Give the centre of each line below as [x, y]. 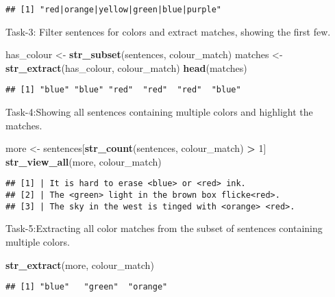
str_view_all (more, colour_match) [84, 161]
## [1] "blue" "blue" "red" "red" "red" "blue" [123, 90]
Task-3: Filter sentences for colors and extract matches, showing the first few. [168, 31]
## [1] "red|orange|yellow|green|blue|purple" [113, 10]
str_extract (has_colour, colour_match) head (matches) [126, 67]
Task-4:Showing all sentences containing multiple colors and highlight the [159, 112]
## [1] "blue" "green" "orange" [87, 287]
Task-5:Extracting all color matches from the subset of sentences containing [164, 228]
